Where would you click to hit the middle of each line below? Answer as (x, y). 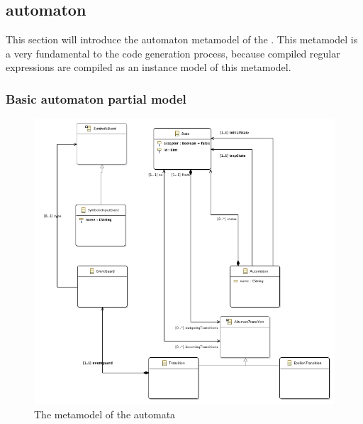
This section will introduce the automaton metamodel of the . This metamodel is (182, 39)
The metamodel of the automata (105, 414)
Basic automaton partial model (96, 98)
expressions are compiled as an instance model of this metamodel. (149, 67)
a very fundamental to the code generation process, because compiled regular (173, 53)
